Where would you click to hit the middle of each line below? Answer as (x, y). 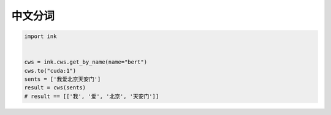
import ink (40, 36)
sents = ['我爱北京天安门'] (63, 79)
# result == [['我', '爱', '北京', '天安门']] (92, 96)
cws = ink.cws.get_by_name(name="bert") (86, 62)
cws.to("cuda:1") (50, 71)
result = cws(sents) (55, 88)
